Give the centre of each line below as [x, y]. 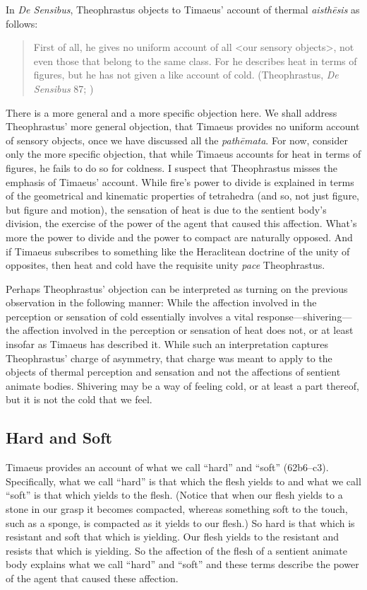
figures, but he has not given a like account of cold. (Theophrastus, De [186, 75]
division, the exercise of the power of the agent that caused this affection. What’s [181, 223]
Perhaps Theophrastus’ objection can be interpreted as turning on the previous [177, 288]
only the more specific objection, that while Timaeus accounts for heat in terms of [183, 154]
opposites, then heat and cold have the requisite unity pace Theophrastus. [166, 265]
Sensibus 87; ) [64, 88]
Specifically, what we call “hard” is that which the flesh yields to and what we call [183, 481]
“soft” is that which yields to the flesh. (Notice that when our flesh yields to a [174, 495]
